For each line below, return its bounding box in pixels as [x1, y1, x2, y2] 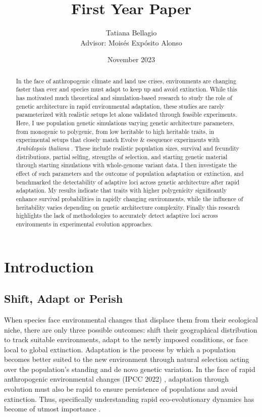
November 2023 [107, 54, 155, 65]
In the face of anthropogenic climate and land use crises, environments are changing [16, 76, 236, 85]
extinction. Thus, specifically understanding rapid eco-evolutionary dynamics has [4, 393, 254, 404]
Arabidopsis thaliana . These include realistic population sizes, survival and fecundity [16, 144, 239, 152]
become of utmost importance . [4, 403, 101, 414]
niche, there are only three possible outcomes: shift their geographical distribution [4, 324, 257, 335]
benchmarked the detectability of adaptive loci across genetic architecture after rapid [16, 177, 240, 186]
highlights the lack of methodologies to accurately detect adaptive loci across [16, 211, 218, 220]
